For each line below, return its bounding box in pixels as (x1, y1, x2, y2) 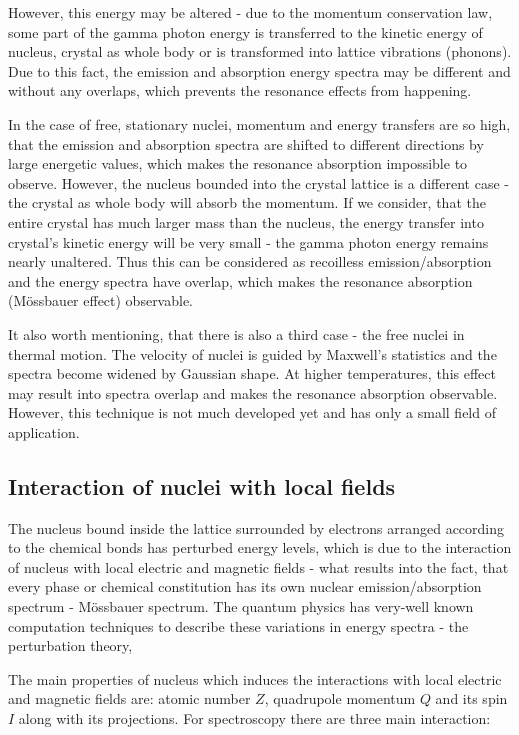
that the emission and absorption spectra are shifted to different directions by (8, 133, 484, 154)
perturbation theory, (8, 635, 133, 656)
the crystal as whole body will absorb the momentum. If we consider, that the (8, 192, 486, 213)
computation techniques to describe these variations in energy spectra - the (8, 615, 469, 636)
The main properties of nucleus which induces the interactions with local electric (8, 668, 502, 689)
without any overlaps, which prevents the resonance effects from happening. (8, 80, 472, 101)
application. (8, 421, 80, 442)
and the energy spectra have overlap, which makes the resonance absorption (8, 270, 473, 291)
